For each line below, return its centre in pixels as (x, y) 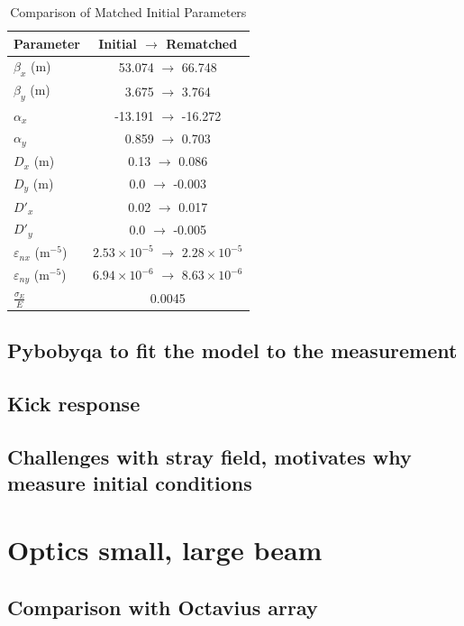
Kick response (74, 404)
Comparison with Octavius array (163, 607)
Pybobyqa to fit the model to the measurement (232, 350)
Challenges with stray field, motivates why (209, 456)
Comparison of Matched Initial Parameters (128, 12)
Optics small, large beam (165, 549)
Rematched (202, 43)
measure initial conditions (130, 483)
